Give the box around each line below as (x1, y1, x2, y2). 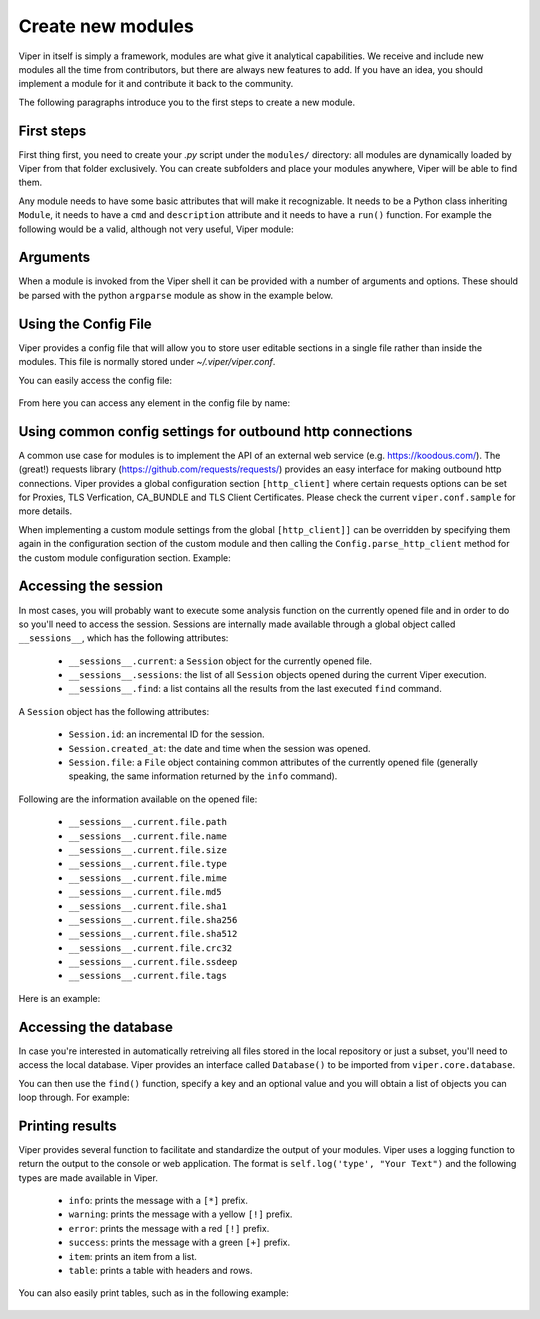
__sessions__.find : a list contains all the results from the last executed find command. (68, 683, 442, 695)
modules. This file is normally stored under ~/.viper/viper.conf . (18, 356, 276, 368)
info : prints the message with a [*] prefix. (68, 1195, 249, 1207)
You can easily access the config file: (18, 374, 173, 386)
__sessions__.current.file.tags (68, 970, 227, 982)
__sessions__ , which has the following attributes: (18, 632, 229, 644)
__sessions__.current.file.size (68, 844, 227, 855)
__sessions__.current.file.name (68, 830, 227, 842)
